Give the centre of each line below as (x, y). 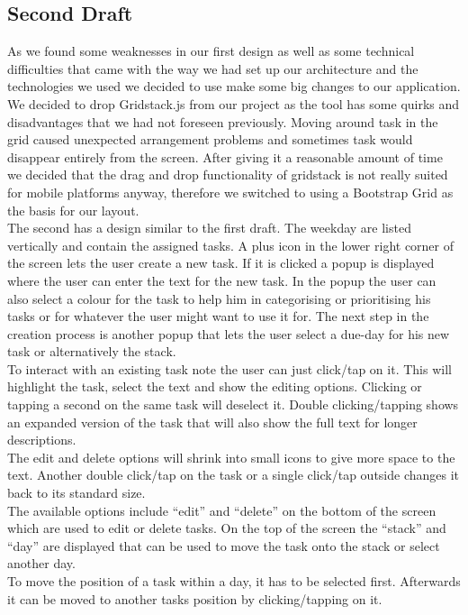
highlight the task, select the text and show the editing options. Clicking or (215, 386)
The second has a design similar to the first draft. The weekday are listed (209, 228)
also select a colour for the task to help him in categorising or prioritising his (219, 298)
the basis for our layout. (73, 210)
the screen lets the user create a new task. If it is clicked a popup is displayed (221, 263)
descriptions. (42, 440)
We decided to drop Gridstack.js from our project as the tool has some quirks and (234, 103)
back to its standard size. (76, 493)
